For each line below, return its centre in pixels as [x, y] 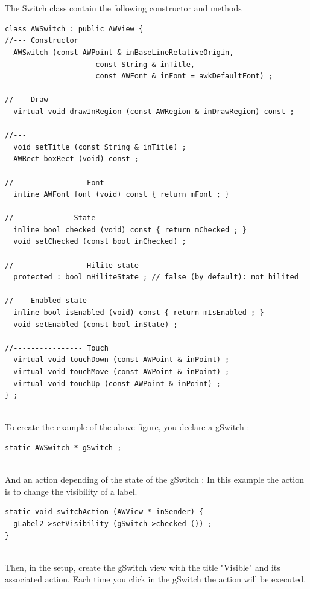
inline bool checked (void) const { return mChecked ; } [130, 230]
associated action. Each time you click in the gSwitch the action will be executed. [156, 579]
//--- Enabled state [46, 301]
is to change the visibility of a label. [71, 491]
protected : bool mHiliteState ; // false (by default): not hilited [156, 277]
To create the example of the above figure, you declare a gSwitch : [127, 427]
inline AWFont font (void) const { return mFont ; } [122, 195]
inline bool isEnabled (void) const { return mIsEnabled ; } [139, 313]
